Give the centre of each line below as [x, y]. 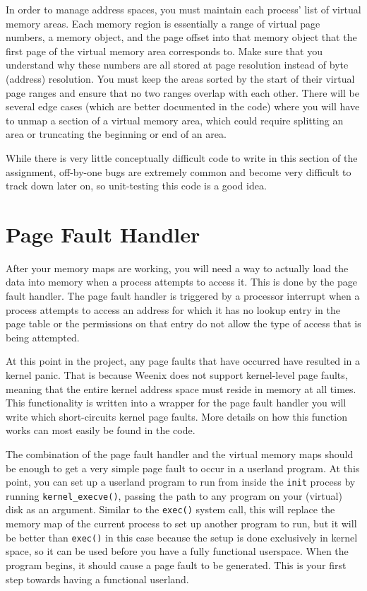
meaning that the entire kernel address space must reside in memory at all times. [181, 388]
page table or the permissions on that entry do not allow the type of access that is [183, 323]
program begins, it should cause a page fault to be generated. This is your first [176, 564]
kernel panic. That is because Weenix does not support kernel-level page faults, [177, 375]
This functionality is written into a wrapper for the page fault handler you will [176, 403]
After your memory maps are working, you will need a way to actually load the [177, 268]
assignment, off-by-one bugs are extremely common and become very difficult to [179, 171]
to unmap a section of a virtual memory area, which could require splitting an [175, 120]
